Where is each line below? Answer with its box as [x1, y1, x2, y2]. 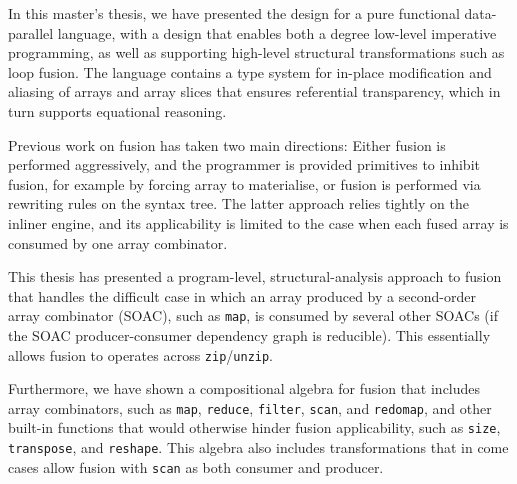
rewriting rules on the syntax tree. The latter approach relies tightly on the [8, 193, 469, 214]
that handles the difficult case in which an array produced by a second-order [8, 285, 476, 306]
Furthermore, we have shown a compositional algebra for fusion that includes [8, 378, 481, 399]
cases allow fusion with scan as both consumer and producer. [8, 456, 384, 477]
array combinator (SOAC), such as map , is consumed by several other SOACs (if [8, 305, 498, 326]
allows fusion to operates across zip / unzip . [8, 344, 274, 365]
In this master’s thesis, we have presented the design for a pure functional [8, 3, 460, 23]
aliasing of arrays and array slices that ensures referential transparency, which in [8, 81, 501, 102]
